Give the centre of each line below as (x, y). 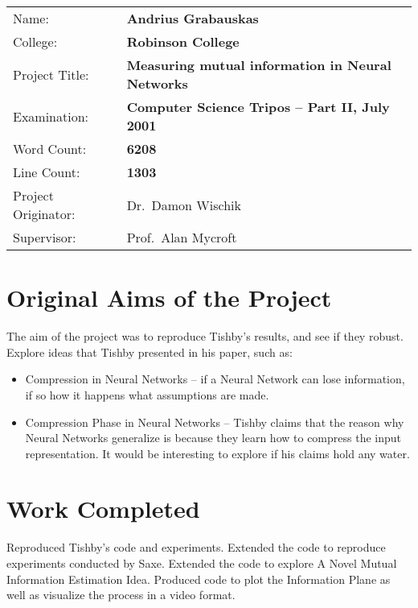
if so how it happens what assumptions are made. (147, 394)
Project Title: (51, 74)
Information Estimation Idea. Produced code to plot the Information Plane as (199, 579)
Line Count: (47, 172)
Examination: (51, 116)
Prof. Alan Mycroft (182, 237)
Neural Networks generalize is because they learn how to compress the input (213, 438)
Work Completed (103, 509)
